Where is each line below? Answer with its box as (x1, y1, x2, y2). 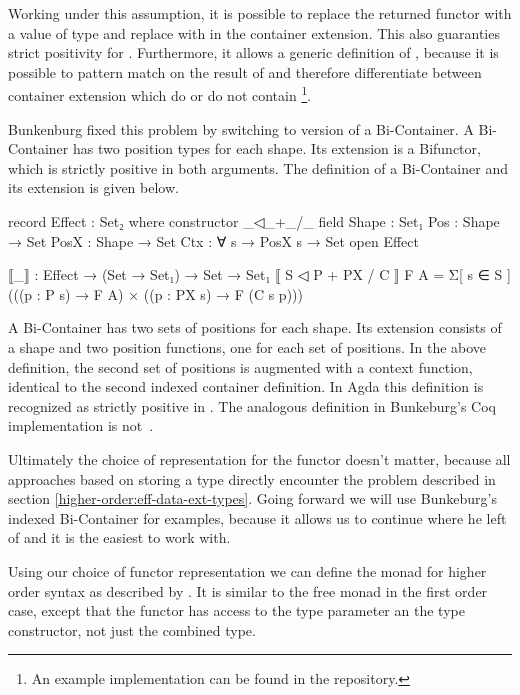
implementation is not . (8, 415, 154, 436)
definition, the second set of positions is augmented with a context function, (8, 356, 473, 377)
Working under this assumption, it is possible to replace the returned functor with (8, 3, 512, 23)
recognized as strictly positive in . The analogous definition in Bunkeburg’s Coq (8, 395, 496, 416)
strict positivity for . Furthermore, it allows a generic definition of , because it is (8, 42, 499, 63)
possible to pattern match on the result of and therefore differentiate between (8, 61, 482, 82)
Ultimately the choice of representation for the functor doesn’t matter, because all (8, 448, 511, 469)
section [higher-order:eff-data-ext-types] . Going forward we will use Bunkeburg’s (8, 488, 497, 509)
